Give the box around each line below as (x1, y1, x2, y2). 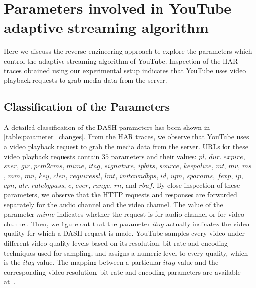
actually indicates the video (166, 218, 249, 228)
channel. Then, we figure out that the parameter (4, 218, 150, 228)
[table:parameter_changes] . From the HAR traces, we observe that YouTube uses (4, 131, 249, 142)
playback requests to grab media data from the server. (4, 75, 167, 85)
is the (4, 257, 21, 267)
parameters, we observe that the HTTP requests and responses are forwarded (4, 190, 237, 200)
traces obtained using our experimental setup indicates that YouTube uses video (4, 65, 246, 75)
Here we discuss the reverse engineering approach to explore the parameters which (4, 46, 252, 56)
